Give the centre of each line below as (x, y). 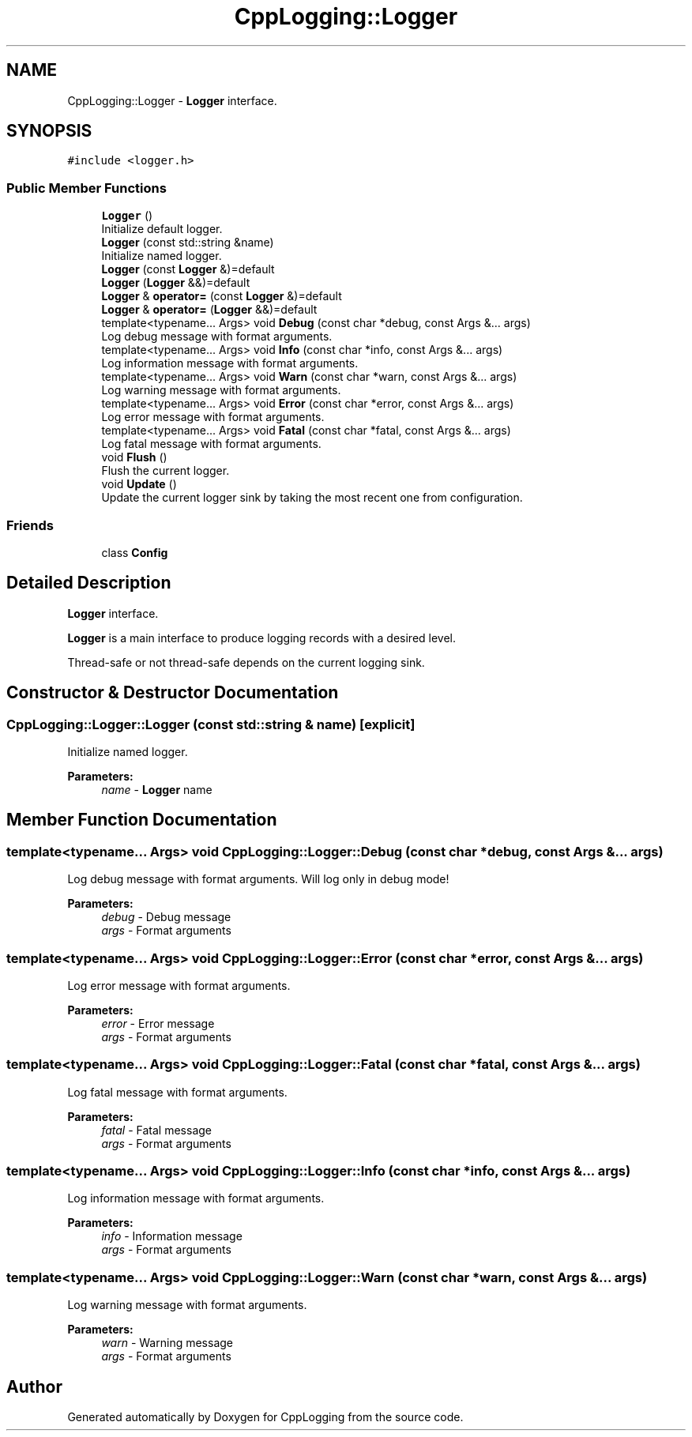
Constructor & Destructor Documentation (173, 693)
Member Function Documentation (142, 820)
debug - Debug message (166, 917)
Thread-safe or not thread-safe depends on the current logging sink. (246, 662)
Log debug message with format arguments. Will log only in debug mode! (258, 879)
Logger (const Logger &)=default (188, 269)
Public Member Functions (86, 188)
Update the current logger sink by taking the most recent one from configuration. (312, 498)
